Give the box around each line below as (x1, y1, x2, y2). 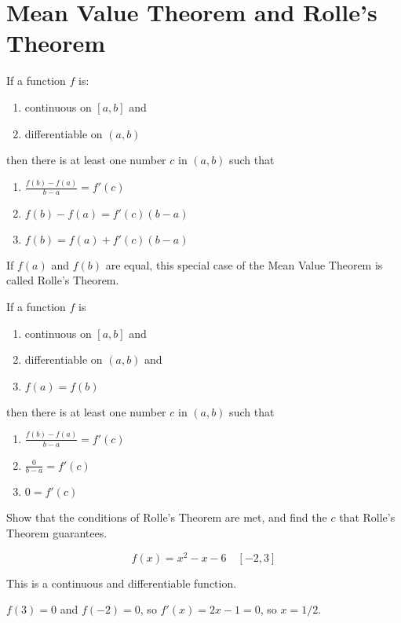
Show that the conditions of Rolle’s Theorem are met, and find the (6, 509, 327, 526)
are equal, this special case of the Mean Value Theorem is (105, 256, 383, 273)
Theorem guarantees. (6, 524, 108, 541)
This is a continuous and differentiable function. (6, 574, 237, 591)
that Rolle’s (339, 509, 396, 526)
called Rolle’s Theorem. (6, 272, 119, 288)
